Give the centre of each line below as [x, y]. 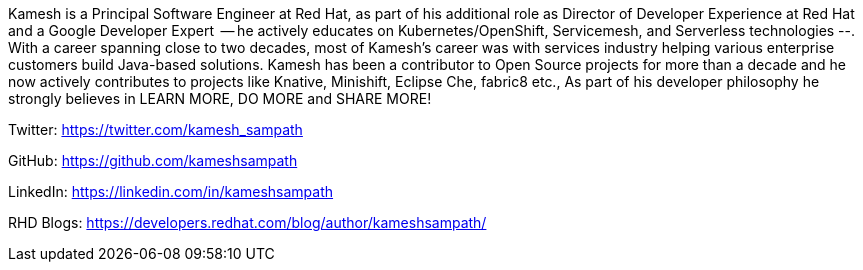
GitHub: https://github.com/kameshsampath [153, 160]
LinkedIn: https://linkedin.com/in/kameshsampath [171, 191]
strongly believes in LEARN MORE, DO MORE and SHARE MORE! [220, 98]
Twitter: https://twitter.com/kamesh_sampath [155, 129]
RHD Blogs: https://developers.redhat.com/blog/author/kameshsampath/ [247, 222]
